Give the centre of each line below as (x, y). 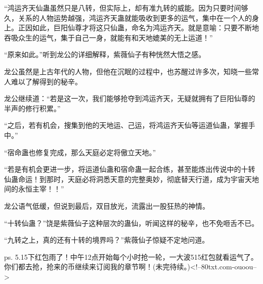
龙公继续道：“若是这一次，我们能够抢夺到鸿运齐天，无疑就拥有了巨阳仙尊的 (130, 98)
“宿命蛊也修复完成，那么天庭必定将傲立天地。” (80, 152)
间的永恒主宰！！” (34, 189)
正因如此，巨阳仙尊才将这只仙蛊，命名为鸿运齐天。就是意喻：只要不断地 (138, 28)
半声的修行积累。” (32, 108)
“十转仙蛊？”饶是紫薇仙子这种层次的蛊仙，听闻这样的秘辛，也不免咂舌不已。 (131, 223)
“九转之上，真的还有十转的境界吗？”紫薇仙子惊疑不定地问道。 (107, 240)
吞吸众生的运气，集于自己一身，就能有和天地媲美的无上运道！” (108, 37)
